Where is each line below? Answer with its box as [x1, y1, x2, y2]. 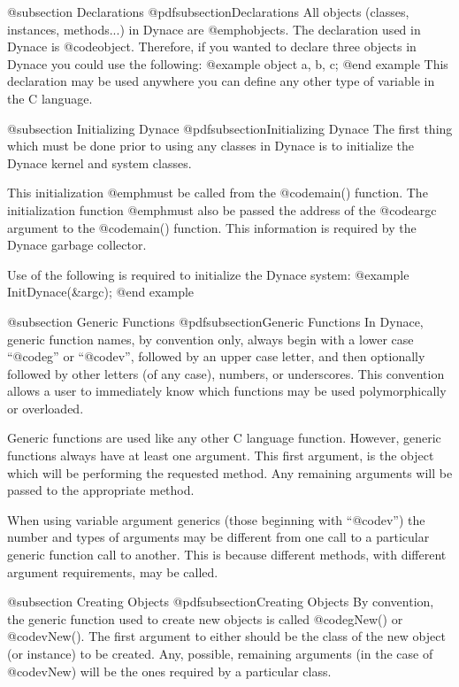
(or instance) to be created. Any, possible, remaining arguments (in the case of [7, 645, 433, 662]
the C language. [7, 89, 93, 107]
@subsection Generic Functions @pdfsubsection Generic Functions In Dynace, [7, 312, 424, 330]
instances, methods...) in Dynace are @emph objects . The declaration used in [7, 19, 421, 38]
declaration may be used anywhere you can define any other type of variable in [7, 72, 435, 90]
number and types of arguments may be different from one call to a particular [7, 528, 430, 546]
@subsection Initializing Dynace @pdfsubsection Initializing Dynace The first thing [7, 119, 453, 137]
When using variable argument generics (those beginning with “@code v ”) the [7, 510, 425, 529]
